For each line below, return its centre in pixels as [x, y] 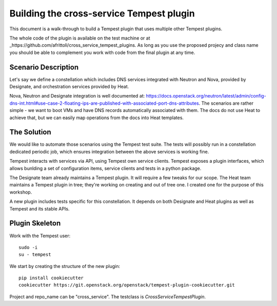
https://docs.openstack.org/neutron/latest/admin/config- [206, 96]
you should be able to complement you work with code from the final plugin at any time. [102, 52]
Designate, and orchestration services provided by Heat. [69, 87]
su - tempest [35, 255]
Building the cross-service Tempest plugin [102, 13]
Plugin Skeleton [35, 223]
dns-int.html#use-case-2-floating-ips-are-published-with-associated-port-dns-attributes [104, 103]
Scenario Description [44, 67]
